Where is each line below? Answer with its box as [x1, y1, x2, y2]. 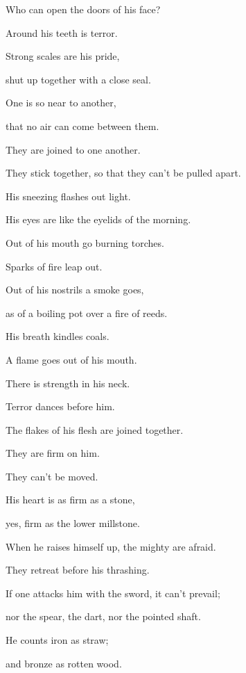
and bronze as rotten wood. [6, 656, 122, 670]
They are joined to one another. [6, 142, 141, 156]
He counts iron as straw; [6, 633, 109, 647]
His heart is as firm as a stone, [6, 492, 135, 507]
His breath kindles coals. [6, 329, 109, 343]
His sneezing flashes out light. [6, 188, 131, 203]
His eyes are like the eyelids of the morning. [6, 212, 191, 227]
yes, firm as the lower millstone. [6, 516, 140, 530]
